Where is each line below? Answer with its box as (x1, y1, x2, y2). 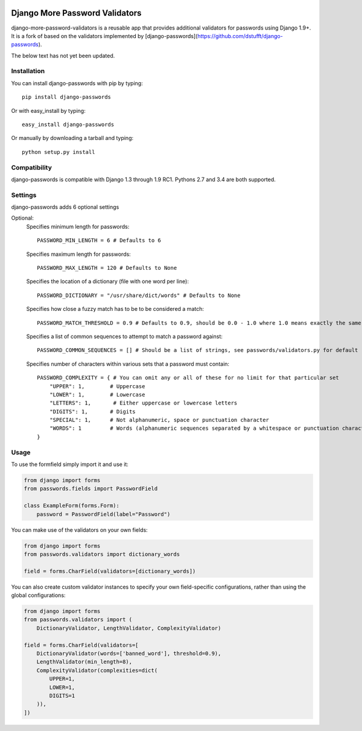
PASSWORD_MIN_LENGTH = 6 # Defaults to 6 (37, 237, 161, 244)
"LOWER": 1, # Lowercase (49, 391, 145, 398)
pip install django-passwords (22, 94, 112, 101)
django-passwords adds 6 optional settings (11, 203, 119, 211)
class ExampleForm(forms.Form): (24, 502, 120, 509)
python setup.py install (22, 148, 95, 155)
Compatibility (11, 163, 52, 171)
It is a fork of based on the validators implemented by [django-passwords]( (11, 32, 198, 39)
